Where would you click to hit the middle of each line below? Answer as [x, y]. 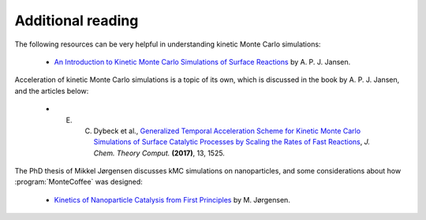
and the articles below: [52, 91]
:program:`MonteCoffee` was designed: [79, 182]
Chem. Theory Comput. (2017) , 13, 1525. [159, 153]
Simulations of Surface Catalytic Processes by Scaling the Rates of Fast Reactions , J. [232, 142]
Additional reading [77, 21]
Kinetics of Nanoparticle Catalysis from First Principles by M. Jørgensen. [172, 199]
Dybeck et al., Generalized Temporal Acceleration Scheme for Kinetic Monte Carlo [227, 131]
